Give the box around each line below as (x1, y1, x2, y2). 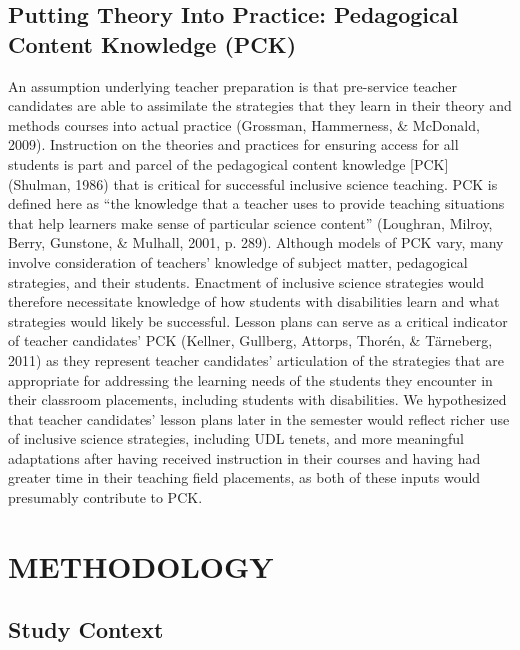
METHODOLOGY (8, 545, 274, 586)
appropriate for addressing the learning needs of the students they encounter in (8, 369, 493, 390)
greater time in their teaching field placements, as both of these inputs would (8, 467, 481, 488)
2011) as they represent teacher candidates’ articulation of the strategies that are (8, 349, 505, 370)
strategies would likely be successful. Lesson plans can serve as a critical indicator (8, 310, 508, 331)
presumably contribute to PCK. (8, 487, 203, 508)
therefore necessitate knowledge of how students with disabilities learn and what (8, 291, 500, 312)
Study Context (8, 614, 164, 645)
